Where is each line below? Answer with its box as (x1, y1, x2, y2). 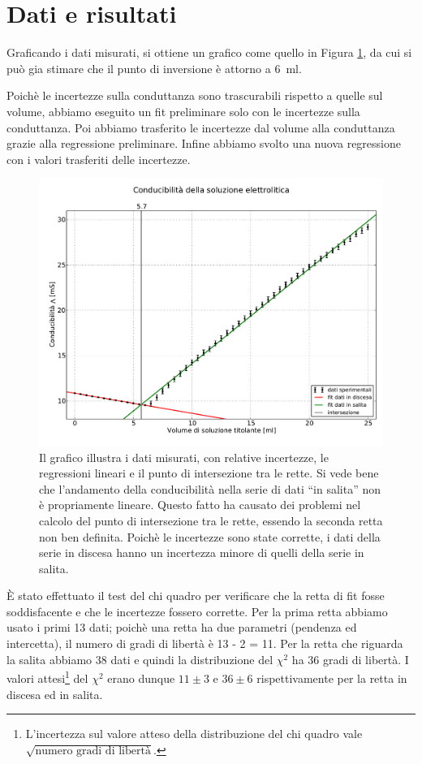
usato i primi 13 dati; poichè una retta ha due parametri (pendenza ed (6, 619, 357, 636)
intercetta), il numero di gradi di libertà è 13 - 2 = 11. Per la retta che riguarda (6, 635, 403, 652)
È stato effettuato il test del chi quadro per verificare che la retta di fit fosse (6, 587, 385, 604)
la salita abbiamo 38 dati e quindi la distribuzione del (6, 650, 273, 667)
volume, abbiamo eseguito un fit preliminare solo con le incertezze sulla (6, 102, 360, 119)
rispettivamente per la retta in (256, 669, 407, 686)
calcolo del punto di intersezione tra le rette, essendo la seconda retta (39, 511, 383, 529)
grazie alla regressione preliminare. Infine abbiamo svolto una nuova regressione (6, 135, 401, 152)
